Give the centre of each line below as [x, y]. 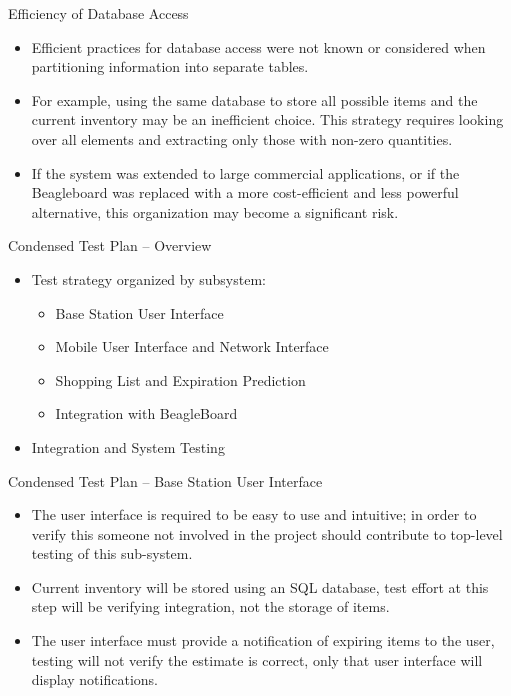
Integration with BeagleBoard [146, 413]
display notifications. [94, 679]
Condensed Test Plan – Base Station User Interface [165, 480]
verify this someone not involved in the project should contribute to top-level [267, 533]
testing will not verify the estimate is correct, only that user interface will [257, 659]
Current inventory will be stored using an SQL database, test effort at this [260, 586]
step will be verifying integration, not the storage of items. [210, 606]
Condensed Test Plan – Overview [110, 245]
